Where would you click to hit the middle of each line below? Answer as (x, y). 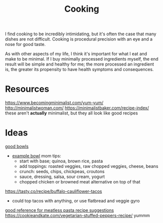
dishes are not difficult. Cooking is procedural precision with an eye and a (79, 39)
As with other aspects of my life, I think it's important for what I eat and (76, 54)
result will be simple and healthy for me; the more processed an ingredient (80, 64)
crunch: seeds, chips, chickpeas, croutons (62, 172)
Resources (27, 89)
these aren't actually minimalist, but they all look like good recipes (72, 113)
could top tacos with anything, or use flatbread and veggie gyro (76, 201)
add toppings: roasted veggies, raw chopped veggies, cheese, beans (89, 166)
